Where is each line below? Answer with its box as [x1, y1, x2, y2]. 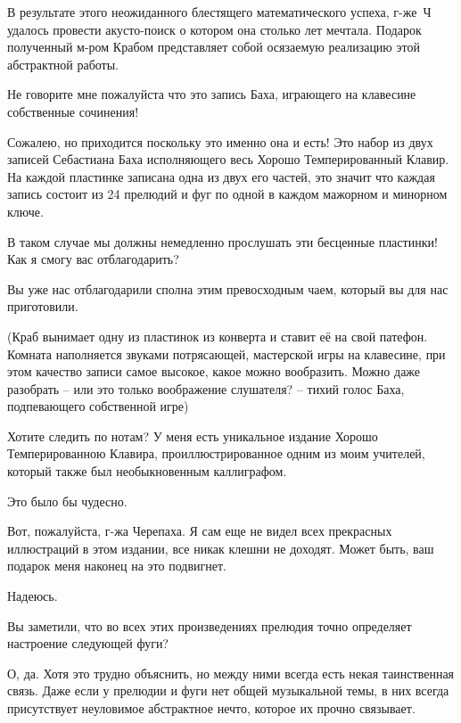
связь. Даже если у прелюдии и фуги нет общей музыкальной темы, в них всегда [7, 681, 449, 700]
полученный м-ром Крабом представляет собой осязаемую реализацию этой [7, 37, 420, 56]
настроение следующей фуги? [7, 634, 169, 653]
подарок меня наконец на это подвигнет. [7, 556, 226, 575]
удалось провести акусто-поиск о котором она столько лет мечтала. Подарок [7, 20, 422, 38]
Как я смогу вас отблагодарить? [7, 250, 179, 268]
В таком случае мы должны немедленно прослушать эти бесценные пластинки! [7, 232, 438, 251]
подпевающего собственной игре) [7, 397, 189, 415]
